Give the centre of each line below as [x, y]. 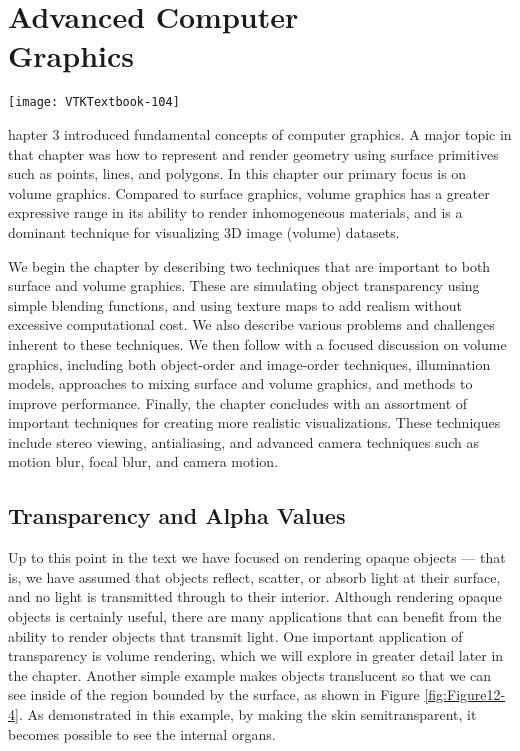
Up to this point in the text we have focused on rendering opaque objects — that [257, 557]
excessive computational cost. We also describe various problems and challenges [251, 324]
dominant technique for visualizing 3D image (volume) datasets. [204, 231]
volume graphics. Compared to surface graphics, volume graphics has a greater [249, 192]
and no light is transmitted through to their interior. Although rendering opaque [255, 596]
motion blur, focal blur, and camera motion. [143, 461]
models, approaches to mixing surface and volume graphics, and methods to [240, 383]
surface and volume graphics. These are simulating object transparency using [244, 285]
